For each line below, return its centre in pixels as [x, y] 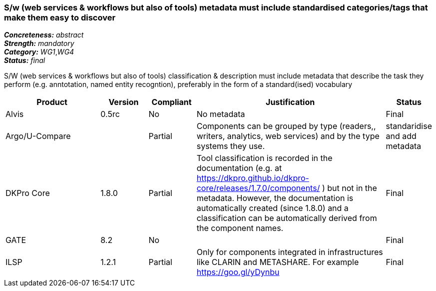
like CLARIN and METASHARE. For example [278, 262]
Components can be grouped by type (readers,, [286, 126]
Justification [290, 102]
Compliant [172, 102]
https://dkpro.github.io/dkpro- [253, 178]
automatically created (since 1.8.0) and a [272, 208]
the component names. [240, 228]
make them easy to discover [60, 17]
